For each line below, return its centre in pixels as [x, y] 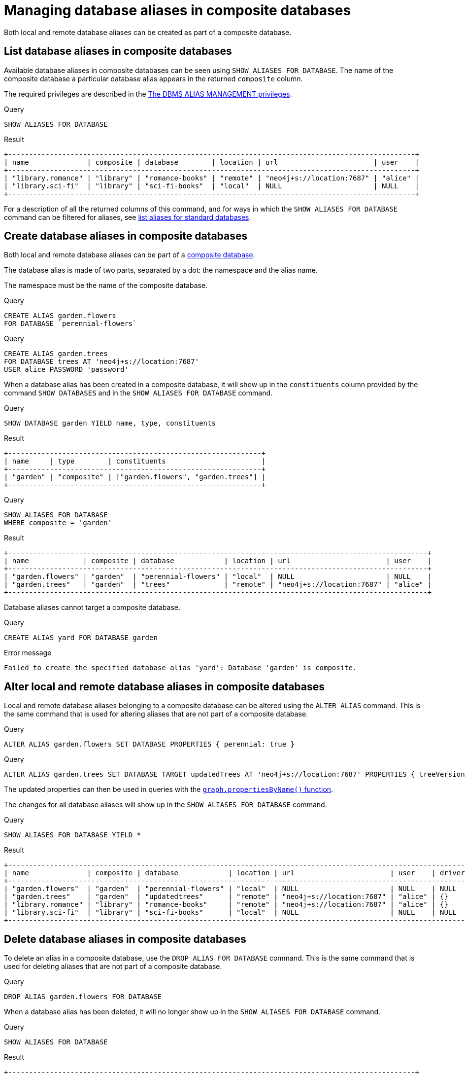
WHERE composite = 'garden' [58, 523]
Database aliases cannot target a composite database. [92, 608]
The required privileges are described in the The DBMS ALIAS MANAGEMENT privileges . [148, 94]
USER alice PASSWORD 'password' [66, 370]
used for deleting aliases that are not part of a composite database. [113, 967]
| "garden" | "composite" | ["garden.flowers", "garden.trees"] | [135, 477]
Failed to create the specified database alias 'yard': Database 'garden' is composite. [181, 668]
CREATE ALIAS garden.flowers [60, 316]
